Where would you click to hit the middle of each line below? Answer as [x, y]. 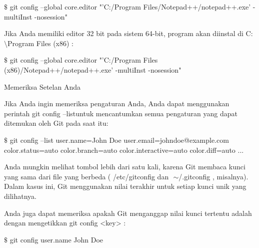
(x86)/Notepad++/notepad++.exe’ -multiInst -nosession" [93, 69]
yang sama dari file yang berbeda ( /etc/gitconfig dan [86, 176]
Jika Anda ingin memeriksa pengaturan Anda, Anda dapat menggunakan [117, 103]
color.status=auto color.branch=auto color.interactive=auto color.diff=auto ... [124, 150]
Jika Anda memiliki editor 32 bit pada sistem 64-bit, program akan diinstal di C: [128, 33]
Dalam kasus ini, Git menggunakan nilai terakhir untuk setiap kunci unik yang [125, 186]
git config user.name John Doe [56, 239]
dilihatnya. [20, 196]
